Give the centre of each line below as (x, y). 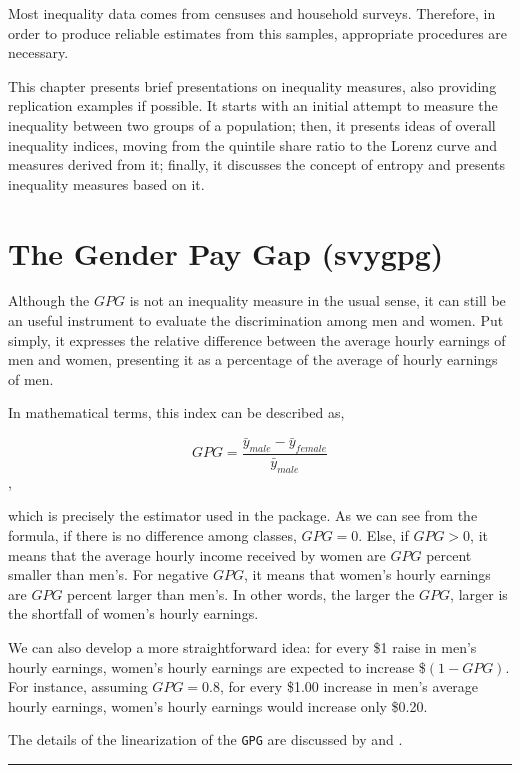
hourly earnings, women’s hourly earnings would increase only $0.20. (218, 705)
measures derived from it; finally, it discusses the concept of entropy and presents (257, 164)
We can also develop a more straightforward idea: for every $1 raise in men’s (242, 647)
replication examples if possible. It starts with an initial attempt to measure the (253, 105)
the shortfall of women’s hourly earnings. (133, 613)
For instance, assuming (78, 686)
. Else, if (383, 535)
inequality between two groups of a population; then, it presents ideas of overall (252, 124)
